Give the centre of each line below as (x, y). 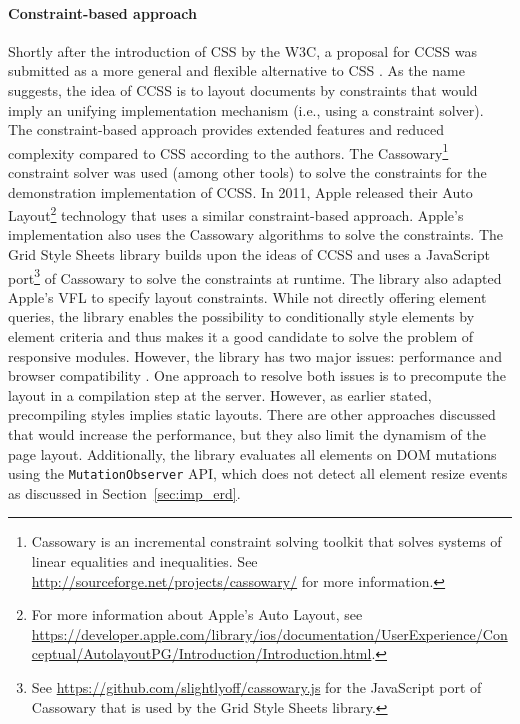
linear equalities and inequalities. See (144, 561)
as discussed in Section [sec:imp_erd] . (124, 492)
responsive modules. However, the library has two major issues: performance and (255, 355)
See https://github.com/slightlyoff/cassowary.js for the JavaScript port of (256, 687)
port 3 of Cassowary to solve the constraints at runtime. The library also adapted (255, 276)
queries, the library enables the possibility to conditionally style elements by (241, 316)
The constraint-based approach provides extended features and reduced (226, 129)
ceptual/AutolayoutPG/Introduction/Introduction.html (201, 653)
